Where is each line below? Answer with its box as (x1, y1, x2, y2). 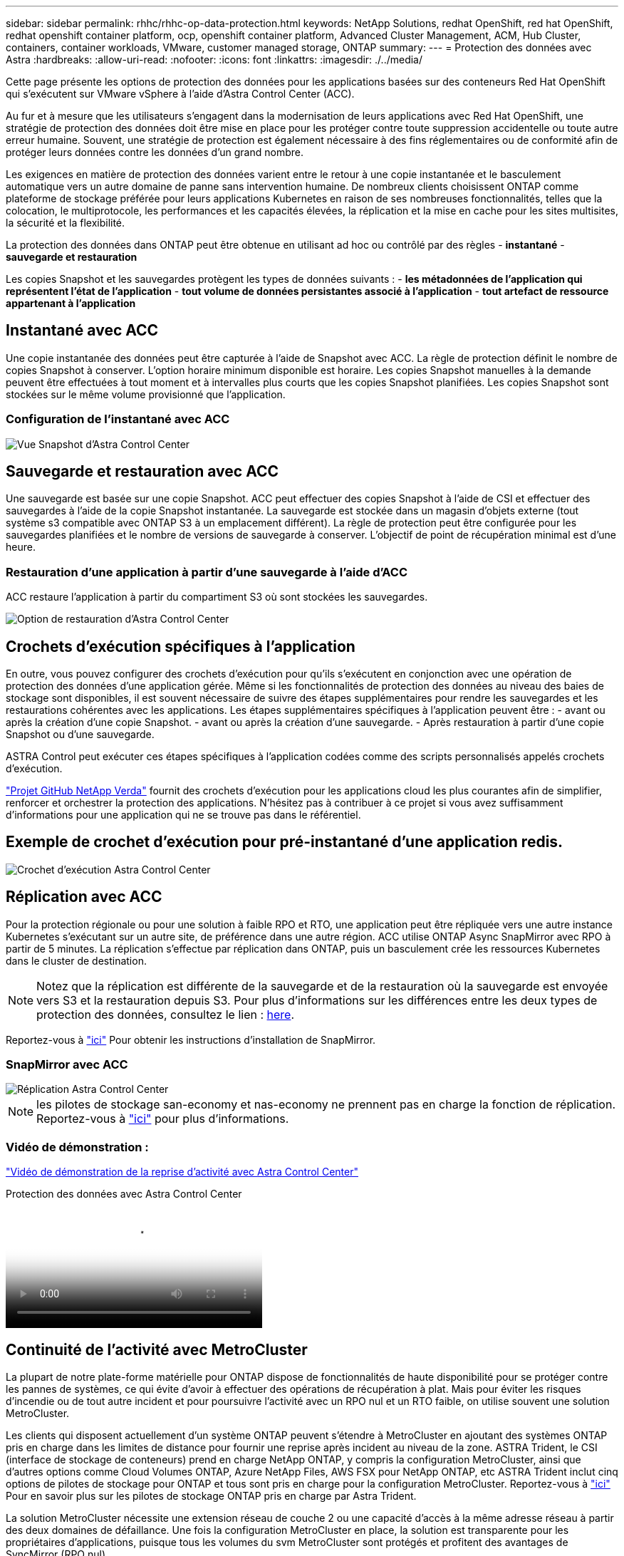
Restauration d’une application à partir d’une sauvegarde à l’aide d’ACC (6, 564, 408, 579)
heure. (6, 541, 36, 554)
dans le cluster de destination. (6, 954, 147, 967)
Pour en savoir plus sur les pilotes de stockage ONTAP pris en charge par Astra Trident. (6, 1490, 417, 1503)
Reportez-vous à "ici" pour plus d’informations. (36, 1111, 289, 1126)
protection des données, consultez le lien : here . (36, 1007, 295, 1022)
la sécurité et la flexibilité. (6, 217, 125, 229)
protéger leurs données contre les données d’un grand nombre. (6, 146, 303, 158)
